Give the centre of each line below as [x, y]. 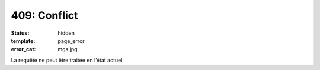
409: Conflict [44, 15]
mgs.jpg [68, 49]
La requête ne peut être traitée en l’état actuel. [68, 60]
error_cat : [23, 49]
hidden [66, 33]
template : [23, 41]
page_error [71, 41]
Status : [20, 33]
